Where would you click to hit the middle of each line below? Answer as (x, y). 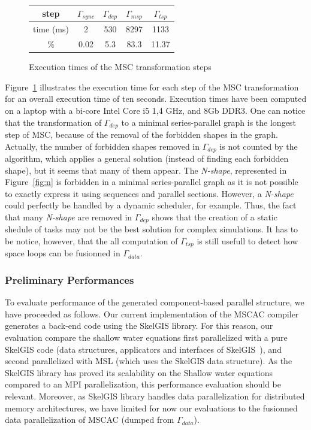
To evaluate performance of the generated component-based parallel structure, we (155, 302)
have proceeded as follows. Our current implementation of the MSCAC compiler (152, 314)
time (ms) (51, 29)
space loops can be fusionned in (63, 253)
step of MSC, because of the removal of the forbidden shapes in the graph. (141, 134)
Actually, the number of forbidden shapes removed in (102, 146)
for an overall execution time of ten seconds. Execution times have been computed (156, 99)
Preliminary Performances (70, 280)
